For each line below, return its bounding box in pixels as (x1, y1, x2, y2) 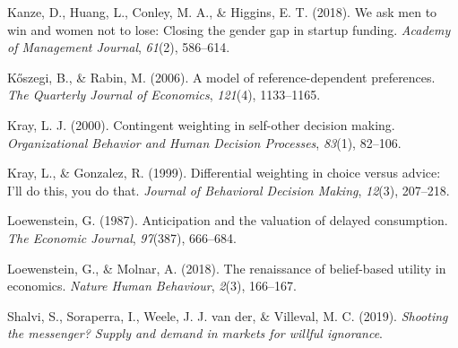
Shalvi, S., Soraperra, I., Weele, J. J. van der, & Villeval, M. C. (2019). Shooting (7, 306, 448, 325)
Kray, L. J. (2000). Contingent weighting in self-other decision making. (7, 115, 395, 134)
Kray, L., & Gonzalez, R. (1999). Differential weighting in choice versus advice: (7, 163, 441, 182)
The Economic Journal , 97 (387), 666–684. (7, 228, 237, 247)
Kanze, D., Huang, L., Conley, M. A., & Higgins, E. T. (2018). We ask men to (7, 3, 437, 21)
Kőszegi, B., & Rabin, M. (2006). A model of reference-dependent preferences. (7, 67, 436, 86)
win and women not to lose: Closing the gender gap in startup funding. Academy (7, 20, 451, 39)
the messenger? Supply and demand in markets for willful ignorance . (7, 324, 384, 343)
